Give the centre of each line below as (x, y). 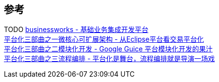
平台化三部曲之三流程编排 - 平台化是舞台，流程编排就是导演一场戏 (109, 59)
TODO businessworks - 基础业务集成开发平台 (76, 30)
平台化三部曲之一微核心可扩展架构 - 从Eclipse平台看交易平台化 (104, 39)
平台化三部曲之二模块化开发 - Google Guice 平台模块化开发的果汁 (108, 49)
